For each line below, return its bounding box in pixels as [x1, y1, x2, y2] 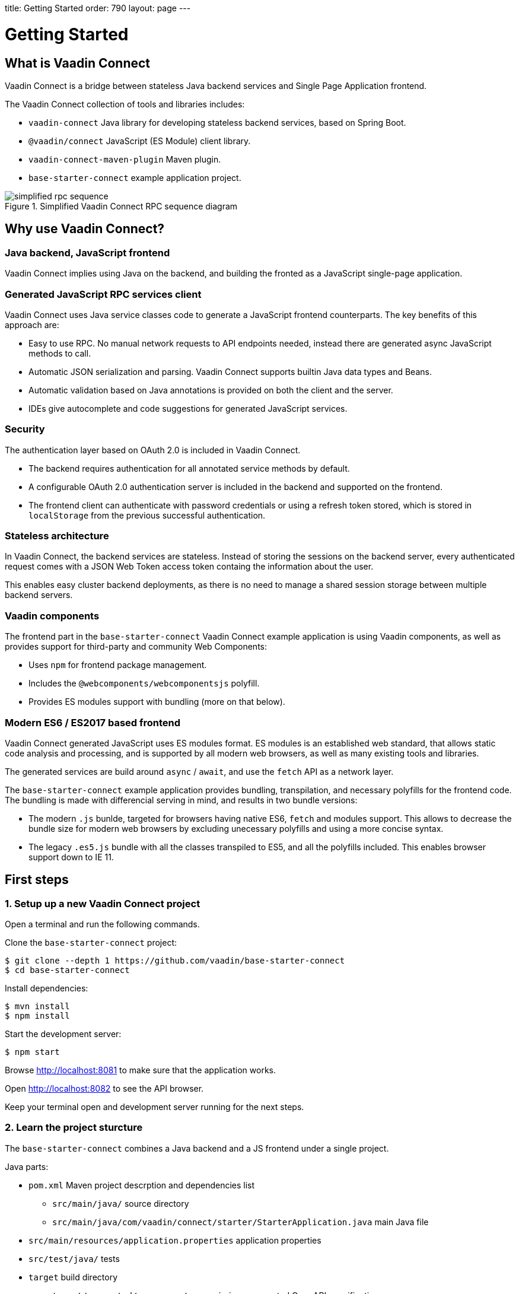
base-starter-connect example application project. [28, 172, 241, 183]
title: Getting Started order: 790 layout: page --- [5, 3, 191, 13]
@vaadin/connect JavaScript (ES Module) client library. [28, 135, 251, 146]
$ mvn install [5, 1002, 70, 1012]
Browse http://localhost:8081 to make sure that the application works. [5, 1065, 276, 1076]
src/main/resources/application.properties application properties [28, 1235, 321, 1245]
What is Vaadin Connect [5, 55, 151, 71]
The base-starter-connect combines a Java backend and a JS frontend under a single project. [5, 1143, 389, 1153]
